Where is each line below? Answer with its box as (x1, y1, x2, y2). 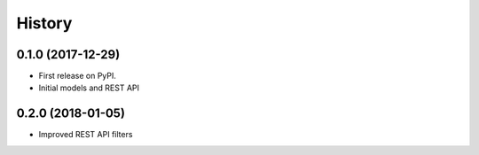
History (16, 13, 73, 33)
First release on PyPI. (38, 71, 117, 81)
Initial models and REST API (38, 82, 140, 93)
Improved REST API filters (38, 129, 133, 140)
